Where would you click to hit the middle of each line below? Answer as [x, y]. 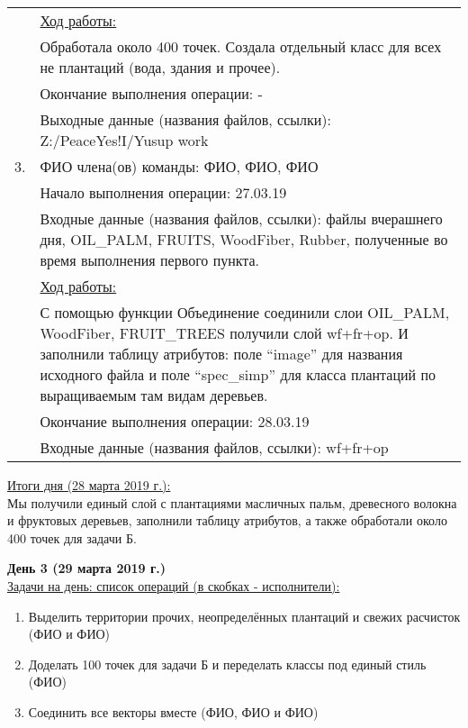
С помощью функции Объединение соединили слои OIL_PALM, [245, 312]
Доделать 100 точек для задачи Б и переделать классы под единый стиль [227, 664]
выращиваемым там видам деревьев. [154, 395]
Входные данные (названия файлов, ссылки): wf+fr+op [214, 447]
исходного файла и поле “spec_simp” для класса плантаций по [238, 374]
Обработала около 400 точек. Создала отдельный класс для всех [241, 46]
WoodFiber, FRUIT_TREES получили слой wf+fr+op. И [224, 333]
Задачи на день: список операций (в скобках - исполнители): [174, 585]
